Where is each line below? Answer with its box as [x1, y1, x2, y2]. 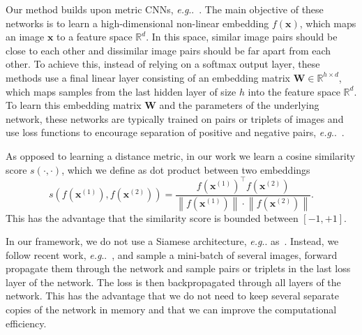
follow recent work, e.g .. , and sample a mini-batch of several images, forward [6, 247, 338, 262]
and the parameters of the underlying [159, 98, 319, 112]
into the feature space [248, 84, 340, 98]
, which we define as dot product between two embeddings [61, 162, 310, 177]
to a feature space [56, 29, 133, 44]
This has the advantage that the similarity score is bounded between [6, 210, 299, 225]
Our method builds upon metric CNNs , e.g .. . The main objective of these [6, 2, 324, 16]
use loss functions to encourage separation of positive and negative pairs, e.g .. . [6, 125, 345, 140]
